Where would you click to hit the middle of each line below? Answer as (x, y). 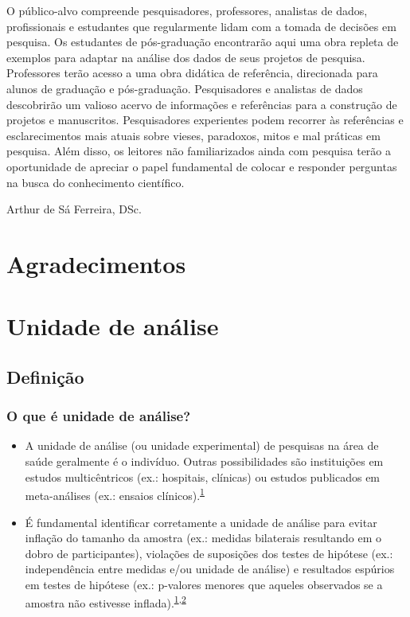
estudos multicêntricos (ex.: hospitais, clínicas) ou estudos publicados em (203, 476)
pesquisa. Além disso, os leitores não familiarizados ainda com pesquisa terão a (199, 151)
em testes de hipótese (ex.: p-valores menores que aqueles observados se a (204, 584)
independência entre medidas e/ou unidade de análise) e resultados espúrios (210, 569)
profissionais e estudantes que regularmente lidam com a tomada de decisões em (201, 26)
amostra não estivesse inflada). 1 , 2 (105, 602)
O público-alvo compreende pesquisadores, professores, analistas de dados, (187, 10)
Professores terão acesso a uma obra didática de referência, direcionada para (192, 73)
